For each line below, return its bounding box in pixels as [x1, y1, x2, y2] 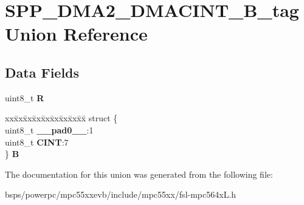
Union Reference [5, 21, 148, 46]
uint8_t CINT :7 [5, 135, 69, 148]
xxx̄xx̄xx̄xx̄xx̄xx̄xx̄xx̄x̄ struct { [5, 112, 118, 124]
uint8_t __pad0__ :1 [5, 123, 94, 136]
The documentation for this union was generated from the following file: [5, 167, 273, 180]
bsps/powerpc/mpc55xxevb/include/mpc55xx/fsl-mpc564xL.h [5, 188, 237, 201]
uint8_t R [5, 91, 44, 104]
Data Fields [5, 62, 80, 81]
